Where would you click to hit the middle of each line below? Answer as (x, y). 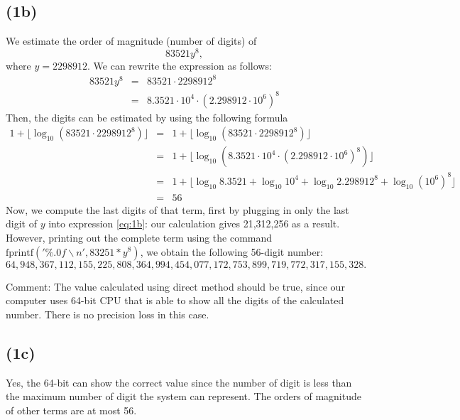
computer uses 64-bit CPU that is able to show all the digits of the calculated (175, 300)
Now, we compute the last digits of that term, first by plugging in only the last (177, 209)
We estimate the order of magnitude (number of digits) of (131, 41)
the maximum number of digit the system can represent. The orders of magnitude (184, 396)
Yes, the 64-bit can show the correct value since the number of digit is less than (179, 382)
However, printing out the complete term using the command (139, 237)
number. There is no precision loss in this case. (108, 314)
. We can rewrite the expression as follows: (180, 65)
